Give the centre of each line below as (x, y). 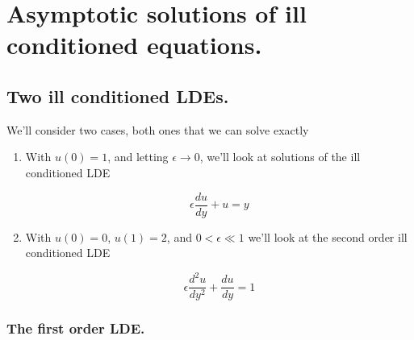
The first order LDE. (76, 328)
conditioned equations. (134, 45)
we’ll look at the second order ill (328, 236)
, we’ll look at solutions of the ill (280, 157)
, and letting (138, 157)
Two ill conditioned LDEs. (118, 95)
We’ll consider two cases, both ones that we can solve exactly (158, 129)
